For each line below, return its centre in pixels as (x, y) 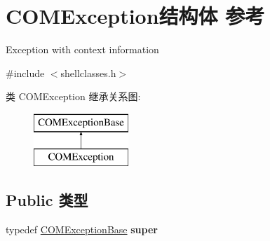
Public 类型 (47, 200)
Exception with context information (82, 49)
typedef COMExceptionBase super (82, 229)
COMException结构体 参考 (135, 16)
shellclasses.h (88, 73)
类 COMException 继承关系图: (73, 96)
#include (25, 73)
